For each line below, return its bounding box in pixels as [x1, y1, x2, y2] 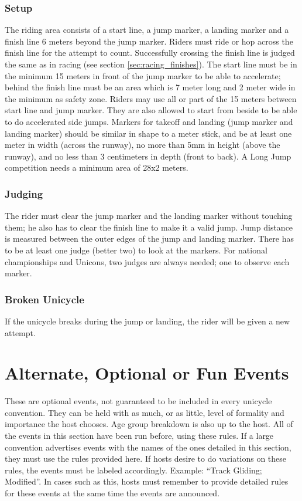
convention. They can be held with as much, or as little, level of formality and [5, 406, 284, 418]
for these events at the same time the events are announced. [5, 487, 220, 499]
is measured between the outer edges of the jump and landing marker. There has [5, 232, 294, 245]
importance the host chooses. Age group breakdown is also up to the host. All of [5, 418, 293, 430]
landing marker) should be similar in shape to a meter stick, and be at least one [5, 127, 292, 139]
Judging [5, 186, 43, 201]
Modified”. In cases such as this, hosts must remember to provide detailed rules [5, 475, 289, 488]
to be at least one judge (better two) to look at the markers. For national [5, 243, 267, 256]
